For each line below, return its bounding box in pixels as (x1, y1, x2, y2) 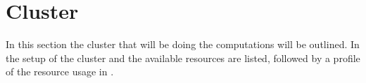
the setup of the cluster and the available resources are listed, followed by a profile (6, 50, 360, 65)
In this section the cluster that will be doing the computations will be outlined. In (6, 37, 360, 52)
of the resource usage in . (6, 64, 114, 79)
